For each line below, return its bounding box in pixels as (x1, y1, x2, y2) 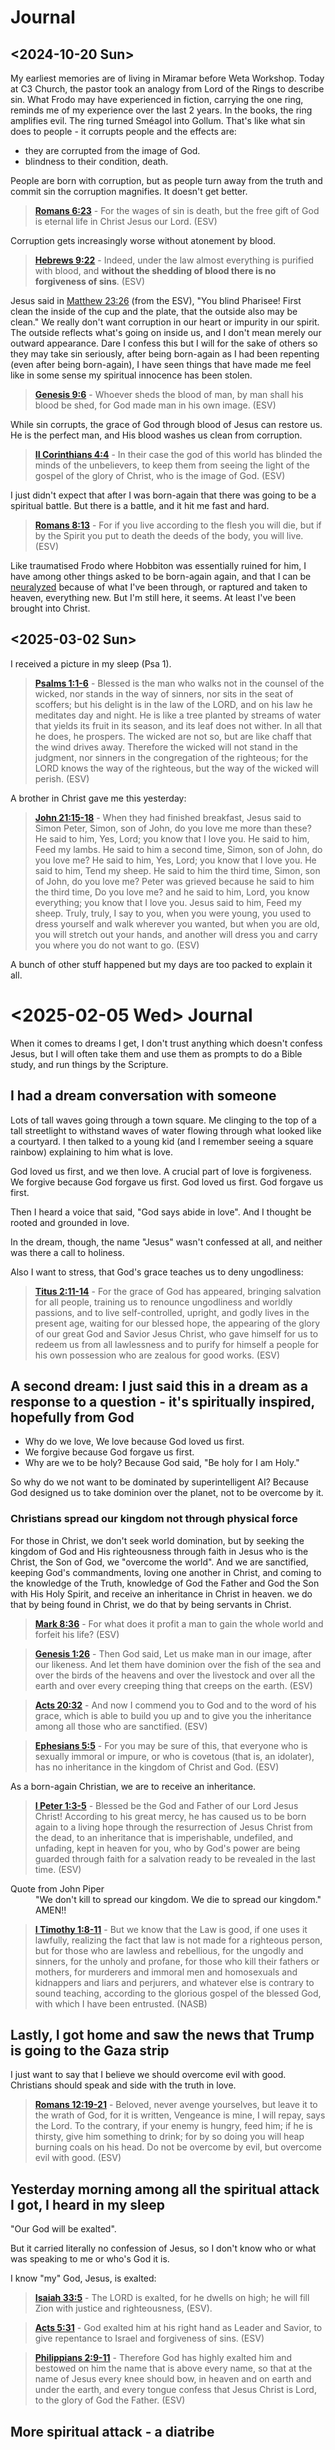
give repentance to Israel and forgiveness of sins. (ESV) (34, 2332, 265, 2345)
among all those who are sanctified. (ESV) (34, 1720, 208, 1732)
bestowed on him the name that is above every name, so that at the (34, 2362, 313, 2375)
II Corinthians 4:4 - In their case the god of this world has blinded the (34, 449, 323, 460)
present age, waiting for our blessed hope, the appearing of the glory (34, 1317, 321, 1329)
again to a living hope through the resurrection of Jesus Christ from (34, 1821, 313, 1833)
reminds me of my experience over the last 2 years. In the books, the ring (10, 104, 313, 116)
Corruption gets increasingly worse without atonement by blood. (10, 235, 277, 246)
